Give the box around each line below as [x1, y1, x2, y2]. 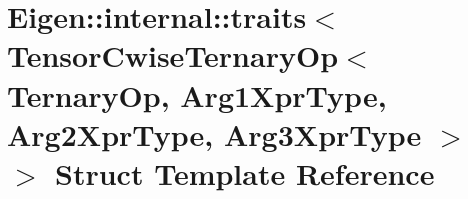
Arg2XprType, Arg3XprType [7, 113, 422, 154]
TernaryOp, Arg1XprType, [7, 74, 387, 115]
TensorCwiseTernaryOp [7, 35, 339, 76]
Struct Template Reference [55, 152, 435, 193]
